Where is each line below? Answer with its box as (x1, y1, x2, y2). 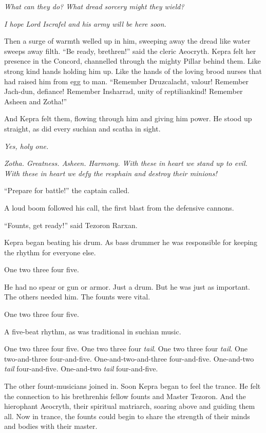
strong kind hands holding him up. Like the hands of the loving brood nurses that (4, 65, 262, 76)
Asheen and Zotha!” (4, 96, 67, 106)
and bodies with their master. (4, 421, 98, 431)
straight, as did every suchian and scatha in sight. (4, 123, 161, 134)
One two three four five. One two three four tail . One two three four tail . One (4, 343, 248, 354)
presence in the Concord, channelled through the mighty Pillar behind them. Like (4, 55, 261, 66)
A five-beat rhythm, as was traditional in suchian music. (4, 326, 181, 336)
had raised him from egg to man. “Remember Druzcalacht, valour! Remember (4, 76, 249, 86)
